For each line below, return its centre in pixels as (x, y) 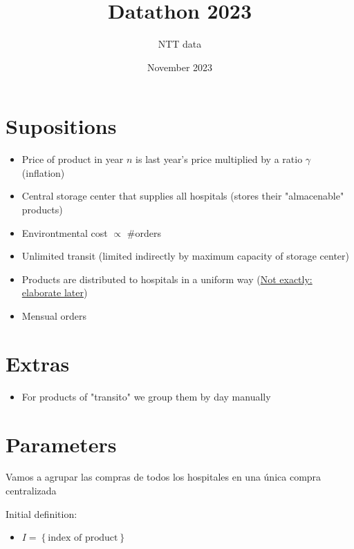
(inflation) (43, 172)
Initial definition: (41, 513)
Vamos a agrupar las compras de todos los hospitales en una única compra (164, 477)
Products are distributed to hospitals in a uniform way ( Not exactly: (167, 279)
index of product (83, 538)
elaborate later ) (55, 292)
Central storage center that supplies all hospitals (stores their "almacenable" (183, 196)
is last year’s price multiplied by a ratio (219, 159)
